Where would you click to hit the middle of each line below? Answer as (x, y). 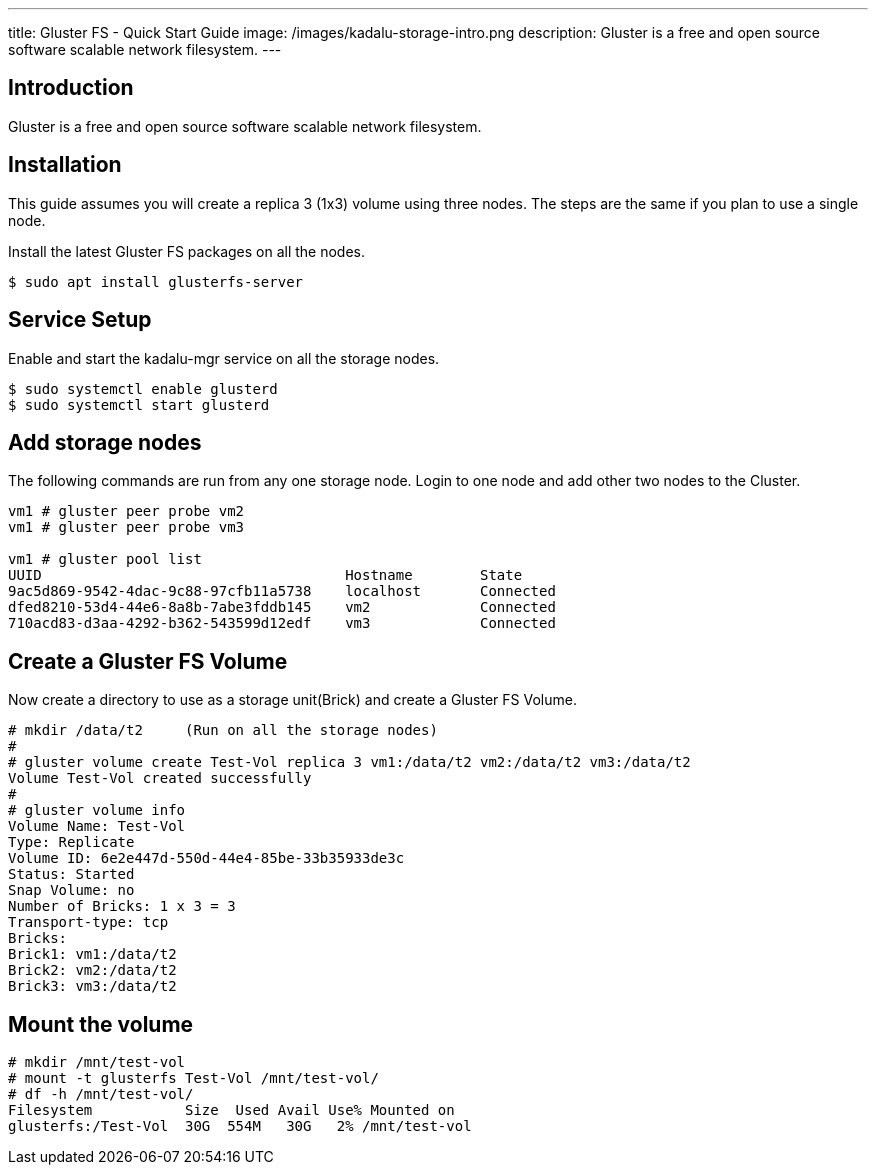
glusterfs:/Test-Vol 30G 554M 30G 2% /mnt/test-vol (240, 1126)
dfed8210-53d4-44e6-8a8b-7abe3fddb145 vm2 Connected (282, 607)
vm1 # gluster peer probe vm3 (126, 527)
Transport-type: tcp (88, 922)
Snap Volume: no (71, 890)
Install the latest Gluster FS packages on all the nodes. (187, 251)
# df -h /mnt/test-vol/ (101, 1094)
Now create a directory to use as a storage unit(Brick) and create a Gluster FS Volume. (292, 700)
